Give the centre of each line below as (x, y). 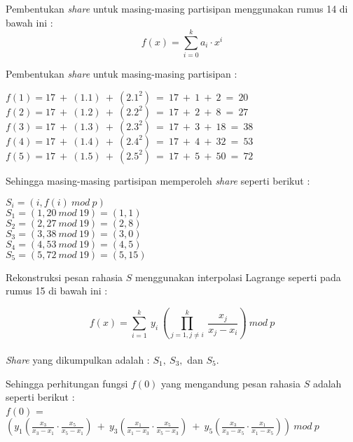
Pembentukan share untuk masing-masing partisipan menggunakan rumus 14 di (177, 8)
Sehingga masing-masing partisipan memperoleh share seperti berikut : (158, 180)
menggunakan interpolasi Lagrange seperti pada (238, 277)
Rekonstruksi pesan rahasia (64, 277)
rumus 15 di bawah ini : (57, 291)
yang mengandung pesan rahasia (231, 383)
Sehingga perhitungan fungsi (67, 383)
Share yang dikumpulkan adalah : (78, 359)
